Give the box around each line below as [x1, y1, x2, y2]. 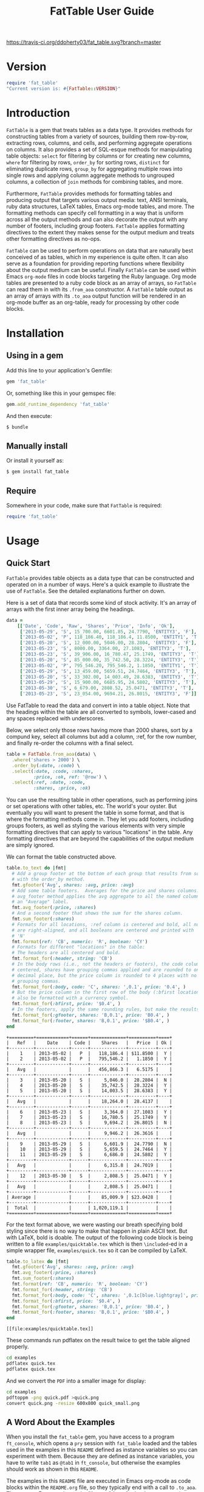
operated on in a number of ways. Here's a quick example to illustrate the [6, 580, 190, 588]
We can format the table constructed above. [6, 853, 117, 860]
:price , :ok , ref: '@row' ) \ [33, 774, 107, 780]
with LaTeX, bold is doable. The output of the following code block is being [6, 1233, 193, 1241]
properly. [6, 1343, 29, 1350]
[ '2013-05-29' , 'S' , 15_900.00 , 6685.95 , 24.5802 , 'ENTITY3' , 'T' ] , [19, 680, 197, 686]
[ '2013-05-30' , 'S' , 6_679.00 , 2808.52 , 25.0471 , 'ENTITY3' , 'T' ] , [19, 685, 194, 691]
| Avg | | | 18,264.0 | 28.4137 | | [6, 1098, 172, 1104]
